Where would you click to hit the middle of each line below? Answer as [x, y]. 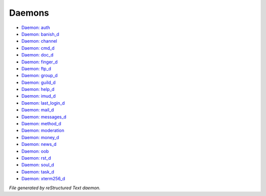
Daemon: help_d [38, 89]
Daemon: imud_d [39, 96]
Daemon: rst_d [36, 158]
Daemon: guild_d [39, 82]
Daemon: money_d [40, 137]
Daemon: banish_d [40, 34]
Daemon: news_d [39, 144]
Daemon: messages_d [44, 117]
